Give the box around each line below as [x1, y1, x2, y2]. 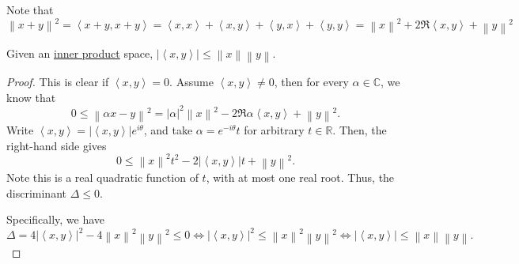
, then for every [274, 74, 349, 90]
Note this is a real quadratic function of [6, 168, 199, 185]
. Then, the [332, 122, 387, 138]
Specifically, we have [6, 211, 105, 228]
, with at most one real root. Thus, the [206, 168, 395, 185]
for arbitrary [244, 122, 305, 138]
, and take [143, 122, 193, 138]
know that [6, 89, 56, 105]
